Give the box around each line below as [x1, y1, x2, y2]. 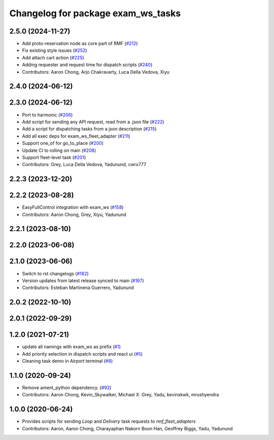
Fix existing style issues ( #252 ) [22, 47, 87, 53]
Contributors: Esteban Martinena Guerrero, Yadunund [22, 285, 134, 291]
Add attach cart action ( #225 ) [22, 54, 84, 60]
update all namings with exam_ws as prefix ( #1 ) [22, 343, 121, 350]
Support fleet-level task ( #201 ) [22, 154, 86, 160]
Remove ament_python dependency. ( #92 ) [22, 384, 112, 391]
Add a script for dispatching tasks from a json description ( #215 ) [22, 126, 157, 132]
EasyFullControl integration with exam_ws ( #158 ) [22, 204, 124, 210]
